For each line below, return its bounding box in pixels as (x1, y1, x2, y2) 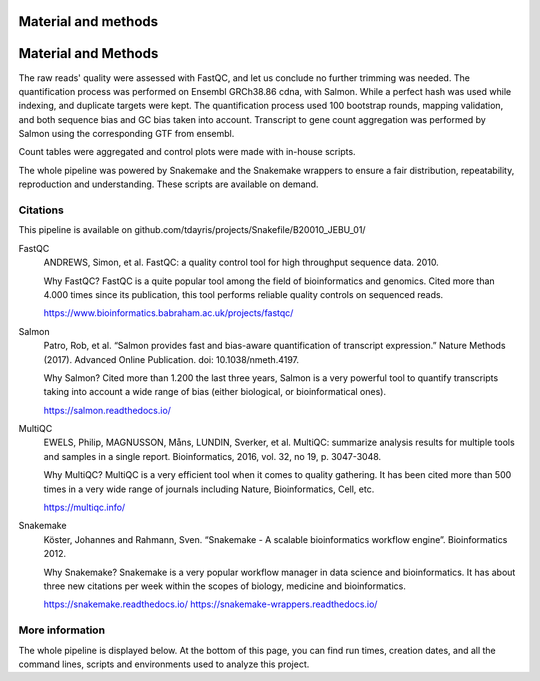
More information (18, 623, 105, 637)
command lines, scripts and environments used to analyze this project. (18, 658, 310, 670)
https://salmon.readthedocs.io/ (43, 404, 172, 416)
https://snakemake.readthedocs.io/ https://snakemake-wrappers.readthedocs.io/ (43, 598, 378, 610)
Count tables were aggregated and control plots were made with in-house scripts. (18, 146, 356, 158)
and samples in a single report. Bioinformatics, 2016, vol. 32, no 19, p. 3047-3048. (43, 450, 382, 462)
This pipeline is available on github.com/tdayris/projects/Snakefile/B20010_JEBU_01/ (18, 224, 366, 236)
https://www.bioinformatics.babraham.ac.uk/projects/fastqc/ (43, 307, 294, 319)
